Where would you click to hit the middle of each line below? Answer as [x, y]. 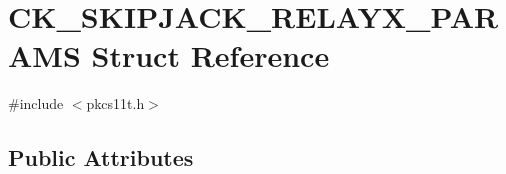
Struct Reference [210, 55]
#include [36, 103]
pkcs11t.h [115, 103]
